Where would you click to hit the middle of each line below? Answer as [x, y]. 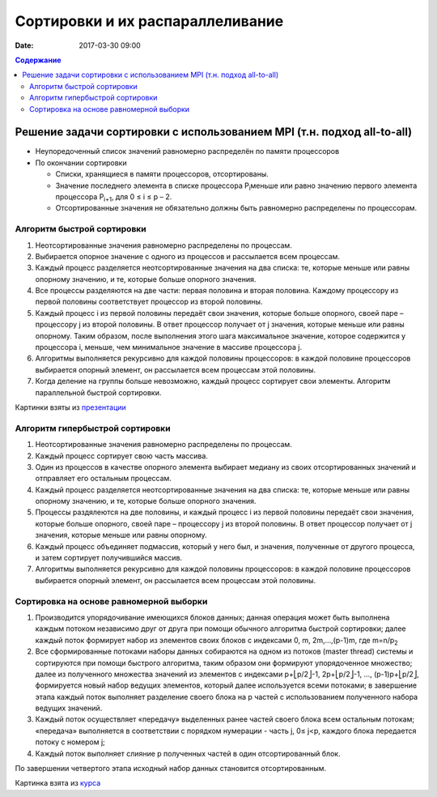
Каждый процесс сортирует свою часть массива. [121, 456]
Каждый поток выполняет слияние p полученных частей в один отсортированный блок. [188, 753]
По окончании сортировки [81, 163]
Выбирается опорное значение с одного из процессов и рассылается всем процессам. [187, 256]
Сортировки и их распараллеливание [149, 21]
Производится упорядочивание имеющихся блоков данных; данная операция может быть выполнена [212, 617]
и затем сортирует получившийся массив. [108, 558]
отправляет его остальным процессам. [103, 479]
